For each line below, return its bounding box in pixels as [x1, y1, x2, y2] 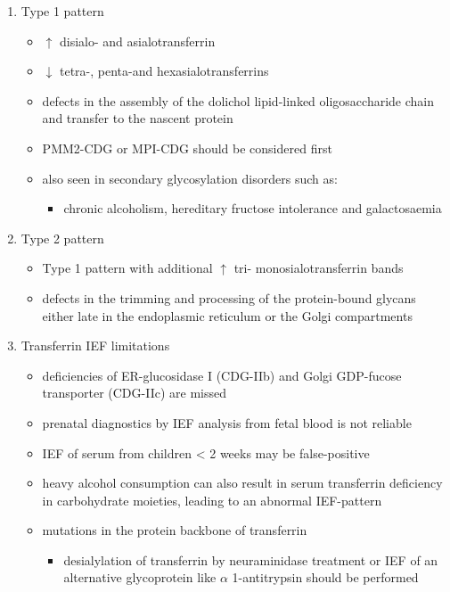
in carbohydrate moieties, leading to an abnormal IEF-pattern [42, 490, 382, 509]
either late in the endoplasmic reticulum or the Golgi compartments [42, 306, 413, 325]
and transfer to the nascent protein [42, 109, 233, 127]
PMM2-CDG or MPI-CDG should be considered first [42, 138, 332, 157]
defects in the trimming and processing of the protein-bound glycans [42, 288, 416, 307]
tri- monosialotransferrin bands [233, 259, 404, 277]
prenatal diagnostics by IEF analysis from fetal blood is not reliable [42, 413, 412, 432]
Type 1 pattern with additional [42, 259, 213, 277]
